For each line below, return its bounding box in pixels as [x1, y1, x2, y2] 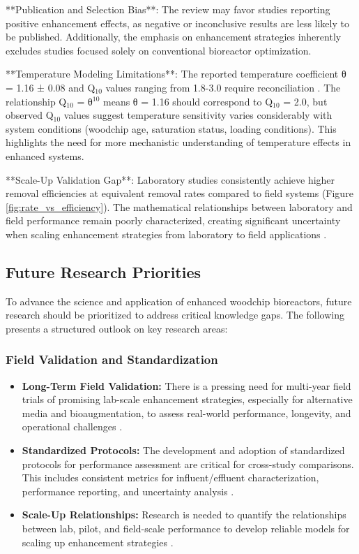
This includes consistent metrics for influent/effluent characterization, [22, 470, 319, 485]
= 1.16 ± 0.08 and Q [6, 80, 96, 94]
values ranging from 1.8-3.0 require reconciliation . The [105, 80, 341, 94]
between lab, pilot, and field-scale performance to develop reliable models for [22, 521, 350, 536]
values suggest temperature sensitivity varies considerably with [63, 108, 333, 122]
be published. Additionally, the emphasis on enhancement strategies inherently [6, 29, 342, 44]
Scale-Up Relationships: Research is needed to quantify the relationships [22, 507, 346, 522]
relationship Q [6, 94, 67, 108]
